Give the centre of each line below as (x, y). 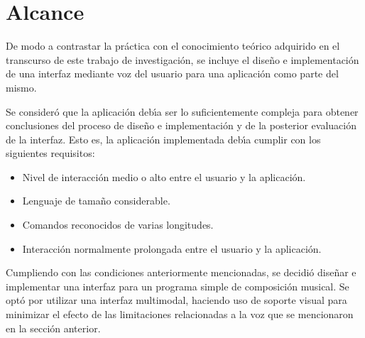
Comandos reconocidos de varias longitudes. (118, 225)
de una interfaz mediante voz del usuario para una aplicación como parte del (172, 73)
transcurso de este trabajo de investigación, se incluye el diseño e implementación (182, 59)
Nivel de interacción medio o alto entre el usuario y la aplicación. (164, 176)
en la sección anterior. (53, 328)
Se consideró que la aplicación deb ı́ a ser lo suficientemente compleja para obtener (182, 111)
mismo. (21, 87)
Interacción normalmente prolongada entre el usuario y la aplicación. (172, 248)
